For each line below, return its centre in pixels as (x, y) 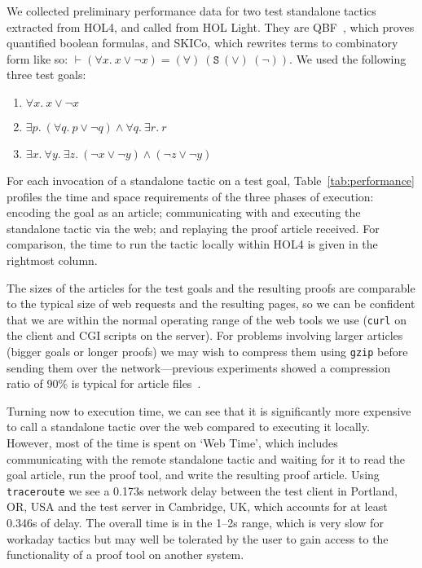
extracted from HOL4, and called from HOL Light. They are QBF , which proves (211, 26)
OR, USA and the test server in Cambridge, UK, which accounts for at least (197, 506)
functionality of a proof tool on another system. (125, 555)
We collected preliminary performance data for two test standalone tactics (191, 11)
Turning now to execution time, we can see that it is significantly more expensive (209, 410)
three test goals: (46, 75)
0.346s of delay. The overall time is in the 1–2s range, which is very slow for (195, 523)
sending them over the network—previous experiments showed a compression (199, 367)
